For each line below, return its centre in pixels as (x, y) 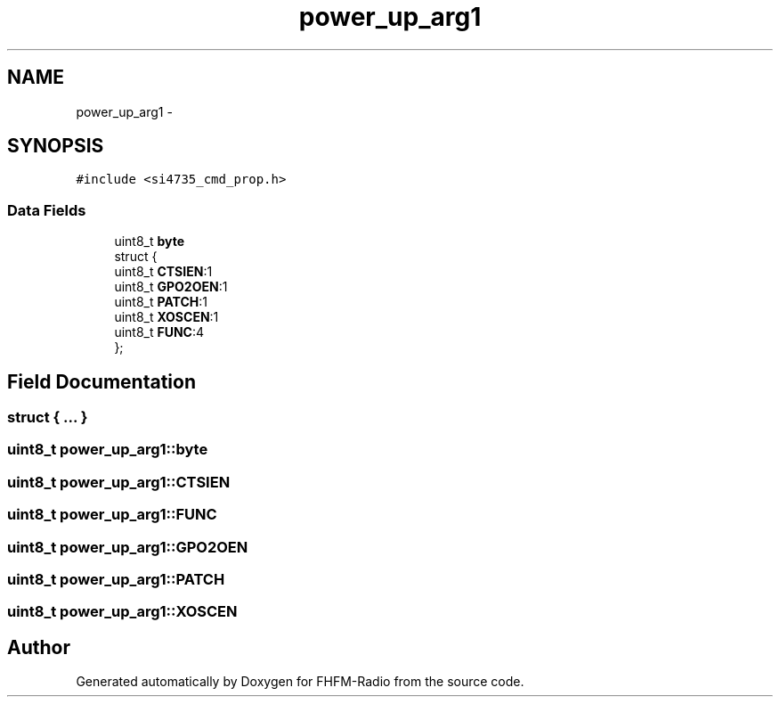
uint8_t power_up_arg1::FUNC (112, 515)
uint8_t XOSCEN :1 (167, 317)
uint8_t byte (150, 241)
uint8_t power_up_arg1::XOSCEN (122, 612)
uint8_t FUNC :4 (159, 332)
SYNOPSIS (56, 146)
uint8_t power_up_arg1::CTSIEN (119, 482)
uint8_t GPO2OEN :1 (171, 287)
